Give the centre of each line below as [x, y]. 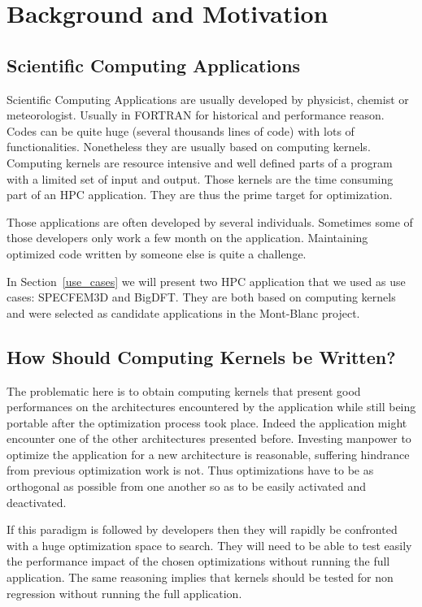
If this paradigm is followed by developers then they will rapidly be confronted [202, 529]
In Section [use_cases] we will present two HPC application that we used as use [206, 281]
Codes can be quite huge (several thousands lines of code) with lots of [181, 130]
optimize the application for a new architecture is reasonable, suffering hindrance [208, 454]
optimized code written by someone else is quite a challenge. [157, 253]
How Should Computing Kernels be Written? [201, 356]
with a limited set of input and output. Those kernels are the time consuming [200, 178]
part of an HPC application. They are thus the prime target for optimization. [200, 195]
